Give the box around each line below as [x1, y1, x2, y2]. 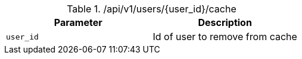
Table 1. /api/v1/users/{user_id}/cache [67, 3, 236, 15]
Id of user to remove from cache [152, 31, 297, 42]
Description [198, 17, 252, 28]
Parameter [54, 17, 102, 28]
